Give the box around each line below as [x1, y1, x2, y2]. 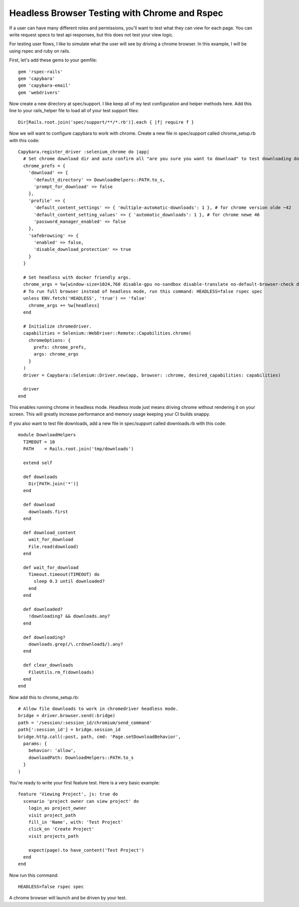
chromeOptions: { [28, 337, 71, 343]
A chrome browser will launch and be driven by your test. [9, 895, 127, 901]
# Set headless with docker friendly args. [23, 275, 132, 280]
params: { [23, 741, 47, 746]
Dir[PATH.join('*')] [28, 481, 79, 486]
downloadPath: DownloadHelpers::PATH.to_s [28, 754, 134, 760]
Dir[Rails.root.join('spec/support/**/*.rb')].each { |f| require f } [18, 119, 194, 125]
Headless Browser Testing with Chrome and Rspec [9, 7, 224, 18]
